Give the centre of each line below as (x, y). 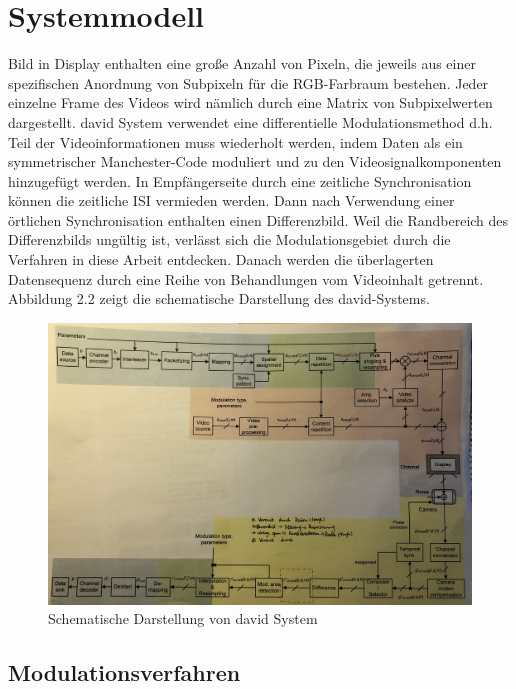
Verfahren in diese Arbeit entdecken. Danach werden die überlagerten (221, 259)
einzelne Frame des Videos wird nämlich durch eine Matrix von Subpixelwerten (250, 102)
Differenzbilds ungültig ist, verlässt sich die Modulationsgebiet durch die (229, 239)
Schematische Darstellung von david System (183, 618)
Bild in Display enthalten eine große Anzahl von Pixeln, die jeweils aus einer (242, 63)
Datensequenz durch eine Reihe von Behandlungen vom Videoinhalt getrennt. (246, 278)
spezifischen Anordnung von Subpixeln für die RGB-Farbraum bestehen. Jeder (248, 82)
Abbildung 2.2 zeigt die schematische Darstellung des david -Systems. (219, 298)
